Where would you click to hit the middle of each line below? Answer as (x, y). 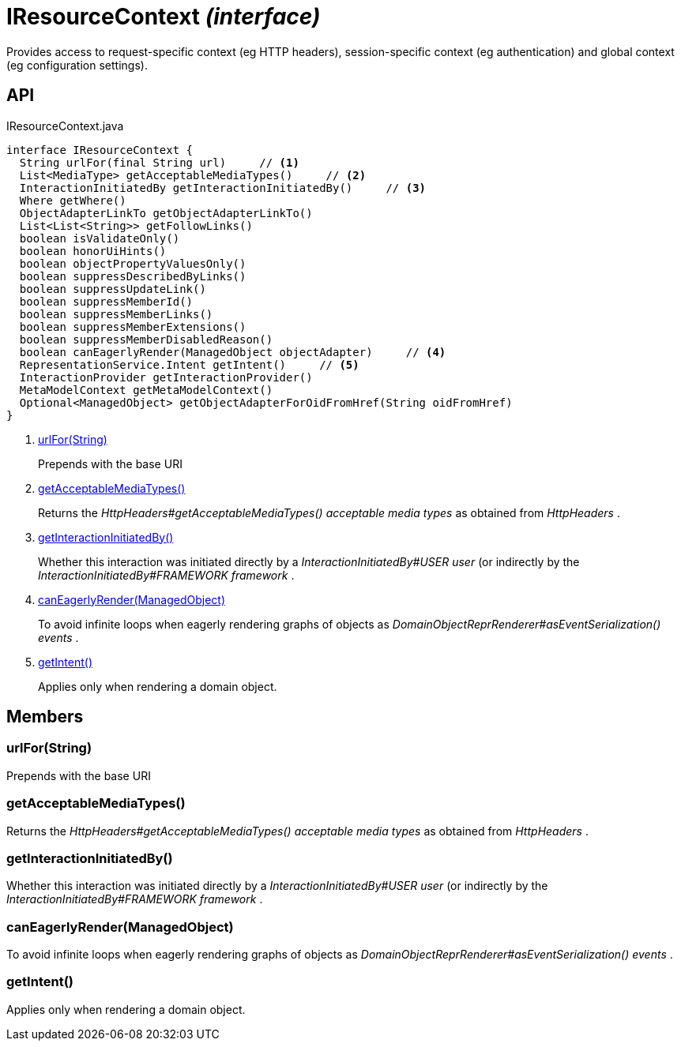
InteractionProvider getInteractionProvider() (166, 377)
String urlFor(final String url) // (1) (159, 162)
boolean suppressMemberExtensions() (133, 326)
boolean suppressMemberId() (106, 301)
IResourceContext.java (65, 126)
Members (45, 717)
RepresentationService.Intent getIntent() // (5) (189, 364)
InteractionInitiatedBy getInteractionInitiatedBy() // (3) (223, 188)
